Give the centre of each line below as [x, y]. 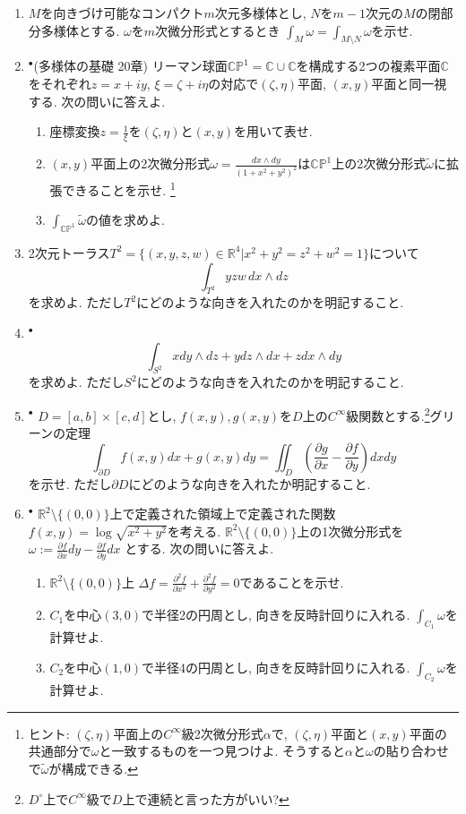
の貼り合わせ [411, 751]
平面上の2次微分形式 [151, 163]
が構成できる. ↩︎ [93, 768]
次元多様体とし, [260, 13]
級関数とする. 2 [388, 414]
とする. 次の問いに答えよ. [199, 548]
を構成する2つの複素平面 [368, 66]
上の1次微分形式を [350, 531]
